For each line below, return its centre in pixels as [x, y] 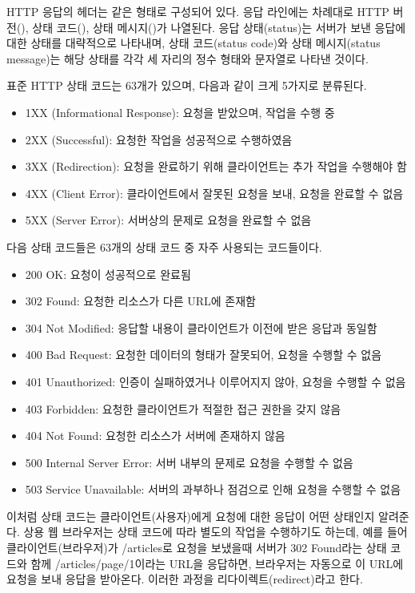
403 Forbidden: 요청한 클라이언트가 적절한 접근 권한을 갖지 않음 [183, 408]
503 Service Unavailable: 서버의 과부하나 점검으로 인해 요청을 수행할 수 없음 [213, 489]
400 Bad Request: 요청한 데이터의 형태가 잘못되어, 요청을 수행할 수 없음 [204, 355]
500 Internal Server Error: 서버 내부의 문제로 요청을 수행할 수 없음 [189, 462]
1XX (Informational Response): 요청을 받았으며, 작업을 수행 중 [180, 112]
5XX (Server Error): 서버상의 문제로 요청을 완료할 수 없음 [168, 220]
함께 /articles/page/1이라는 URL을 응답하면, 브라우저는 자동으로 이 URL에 [217, 563]
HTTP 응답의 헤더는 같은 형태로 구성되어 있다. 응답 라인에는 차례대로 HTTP [198, 11]
